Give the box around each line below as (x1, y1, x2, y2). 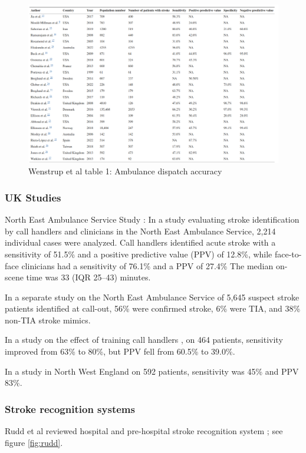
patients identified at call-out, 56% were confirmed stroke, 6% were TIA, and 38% (5, 302, 301, 315)
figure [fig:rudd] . (5, 436, 63, 448)
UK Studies (5, 190, 61, 204)
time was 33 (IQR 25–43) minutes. (26, 271, 151, 283)
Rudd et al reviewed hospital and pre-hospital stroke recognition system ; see (5, 425, 283, 437)
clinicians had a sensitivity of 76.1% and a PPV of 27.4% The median (21, 259, 274, 272)
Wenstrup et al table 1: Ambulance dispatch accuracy (28, 165, 222, 177)
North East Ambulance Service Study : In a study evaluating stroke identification (5, 213, 300, 226)
